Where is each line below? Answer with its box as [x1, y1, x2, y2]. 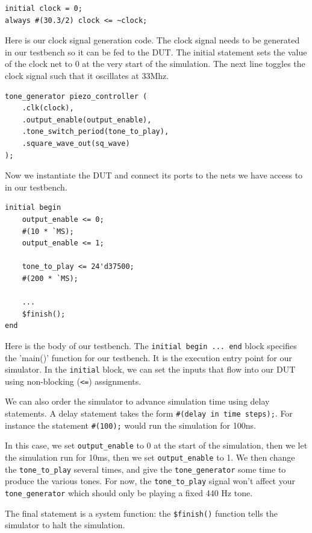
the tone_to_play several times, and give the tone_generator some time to [5, 462, 286, 475]
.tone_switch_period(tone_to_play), [22, 127, 169, 136]
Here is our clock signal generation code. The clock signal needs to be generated [5, 34, 300, 46]
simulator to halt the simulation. [5, 519, 125, 531]
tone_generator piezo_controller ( [5, 92, 148, 101]
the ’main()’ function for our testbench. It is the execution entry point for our [5, 351, 292, 364]
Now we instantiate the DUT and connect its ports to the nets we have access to [5, 169, 303, 181]
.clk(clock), [22, 104, 74, 113]
